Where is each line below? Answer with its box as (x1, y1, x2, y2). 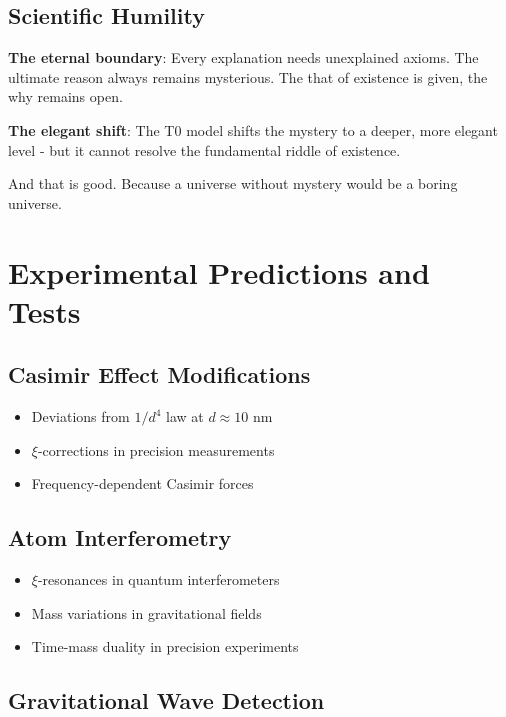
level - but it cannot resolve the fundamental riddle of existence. (8, 139, 401, 160)
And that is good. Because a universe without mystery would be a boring (8, 173, 458, 194)
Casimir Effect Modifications (8, 359, 311, 390)
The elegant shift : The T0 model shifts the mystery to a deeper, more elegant (8, 119, 498, 140)
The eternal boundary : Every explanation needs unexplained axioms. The (8, 47, 479, 68)
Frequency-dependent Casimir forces (31, 473, 254, 494)
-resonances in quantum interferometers (37, 569, 280, 590)
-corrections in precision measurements (37, 439, 275, 460)
